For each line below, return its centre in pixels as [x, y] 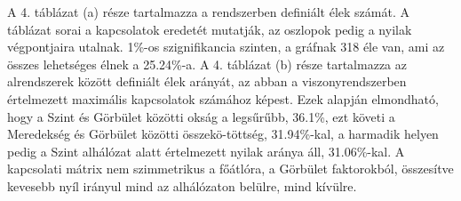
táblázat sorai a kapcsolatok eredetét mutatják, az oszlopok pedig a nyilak [210, 29]
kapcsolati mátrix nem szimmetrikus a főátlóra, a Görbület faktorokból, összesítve [230, 169]
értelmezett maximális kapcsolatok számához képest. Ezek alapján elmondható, [223, 98]
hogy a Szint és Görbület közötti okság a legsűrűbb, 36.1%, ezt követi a [201, 116]
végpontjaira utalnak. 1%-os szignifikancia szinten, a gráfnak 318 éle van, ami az [226, 47]
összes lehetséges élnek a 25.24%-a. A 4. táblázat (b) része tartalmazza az [207, 64]
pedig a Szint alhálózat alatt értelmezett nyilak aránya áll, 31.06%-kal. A [206, 151]
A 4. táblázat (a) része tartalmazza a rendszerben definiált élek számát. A [208, 12]
